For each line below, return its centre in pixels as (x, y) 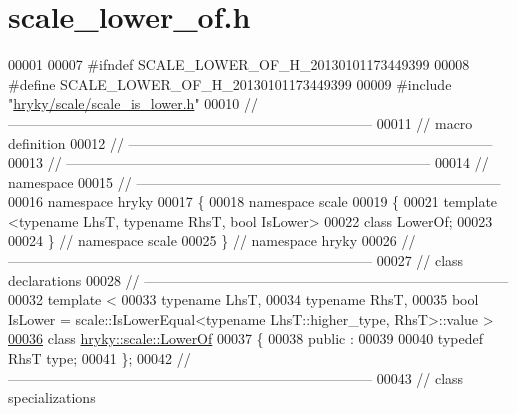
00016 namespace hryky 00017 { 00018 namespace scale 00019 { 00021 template (253, 201)
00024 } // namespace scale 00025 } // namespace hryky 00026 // (212, 240)
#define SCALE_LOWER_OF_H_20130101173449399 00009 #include (230, 83)
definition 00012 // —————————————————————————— (250, 142)
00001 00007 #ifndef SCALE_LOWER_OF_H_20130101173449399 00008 (239, 64)
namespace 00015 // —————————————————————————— (254, 181)
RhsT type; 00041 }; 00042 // (99, 358)
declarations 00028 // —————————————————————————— (258, 279)
